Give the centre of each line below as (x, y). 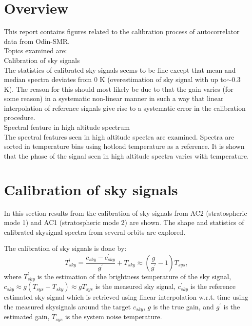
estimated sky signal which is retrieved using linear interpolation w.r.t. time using (126, 297)
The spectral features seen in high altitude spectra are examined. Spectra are (119, 136)
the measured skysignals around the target (68, 306)
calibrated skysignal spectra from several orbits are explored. (95, 232)
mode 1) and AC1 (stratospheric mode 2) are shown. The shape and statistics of (124, 222)
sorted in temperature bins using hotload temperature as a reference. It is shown (124, 146)
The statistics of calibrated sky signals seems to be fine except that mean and (120, 70)
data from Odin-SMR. (37, 41)
